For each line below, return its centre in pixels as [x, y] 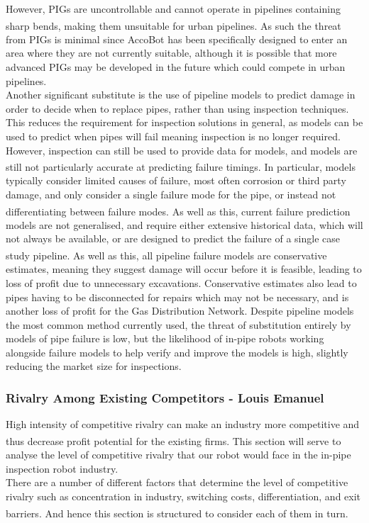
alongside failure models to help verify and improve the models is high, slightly [177, 352]
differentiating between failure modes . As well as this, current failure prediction [178, 211]
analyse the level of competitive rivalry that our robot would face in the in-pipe [178, 455]
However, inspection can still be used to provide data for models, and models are [182, 150]
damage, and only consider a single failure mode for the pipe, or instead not [171, 195]
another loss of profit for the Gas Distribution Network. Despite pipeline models [180, 311]
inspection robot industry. [62, 468]
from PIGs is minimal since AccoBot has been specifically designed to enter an [177, 39]
